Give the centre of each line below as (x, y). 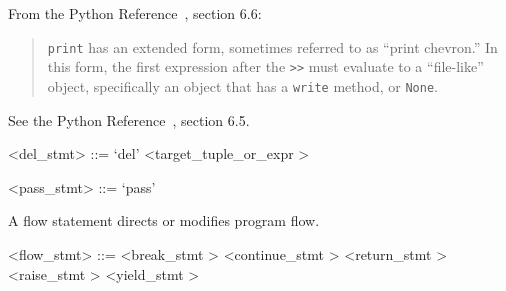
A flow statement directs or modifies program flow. (164, 220)
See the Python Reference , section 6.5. (129, 119)
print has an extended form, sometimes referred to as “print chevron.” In (272, 46)
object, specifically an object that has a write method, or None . (242, 85)
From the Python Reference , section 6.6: (135, 13)
